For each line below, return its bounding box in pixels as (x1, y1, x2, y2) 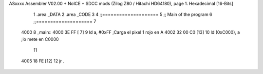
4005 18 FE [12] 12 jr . (21, 58, 65, 64)
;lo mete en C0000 (21, 36, 59, 42)
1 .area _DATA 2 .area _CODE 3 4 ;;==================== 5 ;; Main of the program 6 (33, 12, 212, 17)
